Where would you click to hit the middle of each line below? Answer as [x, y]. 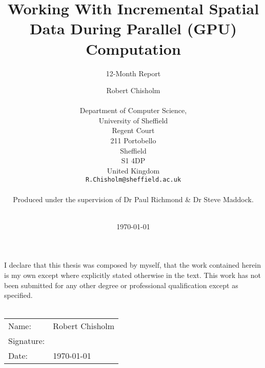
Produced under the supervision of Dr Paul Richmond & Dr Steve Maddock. [133, 199]
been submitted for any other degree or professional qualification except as [121, 285]
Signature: [27, 341]
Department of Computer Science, [133, 110]
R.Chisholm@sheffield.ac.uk [133, 180]
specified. [18, 295]
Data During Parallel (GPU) [133, 28]
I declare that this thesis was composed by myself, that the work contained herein [133, 265]
